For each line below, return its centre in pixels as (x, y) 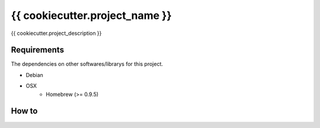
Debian (35, 75)
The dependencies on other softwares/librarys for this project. (87, 64)
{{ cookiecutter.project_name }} (91, 15)
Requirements (38, 50)
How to (24, 111)
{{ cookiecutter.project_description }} (56, 33)
